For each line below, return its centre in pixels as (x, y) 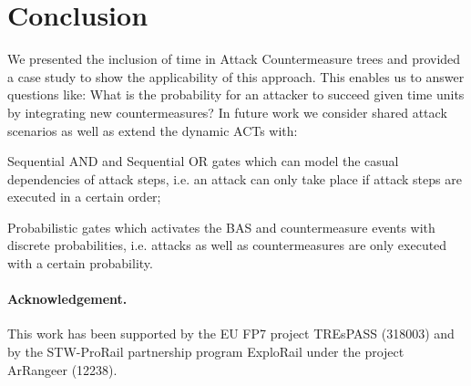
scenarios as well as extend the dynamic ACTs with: (153, 130)
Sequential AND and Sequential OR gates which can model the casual (203, 161)
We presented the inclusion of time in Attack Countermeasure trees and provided (234, 59)
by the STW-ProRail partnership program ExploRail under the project (206, 352)
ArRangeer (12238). (62, 369)
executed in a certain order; (84, 197)
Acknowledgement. (67, 299)
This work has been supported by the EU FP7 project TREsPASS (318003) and (231, 334)
